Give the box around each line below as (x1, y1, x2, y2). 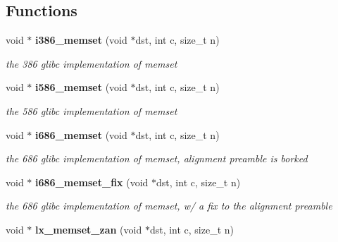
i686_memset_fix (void (35, 174, 149, 189)
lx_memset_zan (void (35, 222, 142, 236)
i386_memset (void (35, 32, 127, 47)
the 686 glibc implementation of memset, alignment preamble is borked (6, 151, 308, 166)
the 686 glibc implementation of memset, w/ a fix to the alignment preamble (6, 198, 332, 213)
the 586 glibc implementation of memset (6, 103, 177, 118)
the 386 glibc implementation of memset (6, 56, 177, 71)
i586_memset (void (35, 80, 127, 95)
